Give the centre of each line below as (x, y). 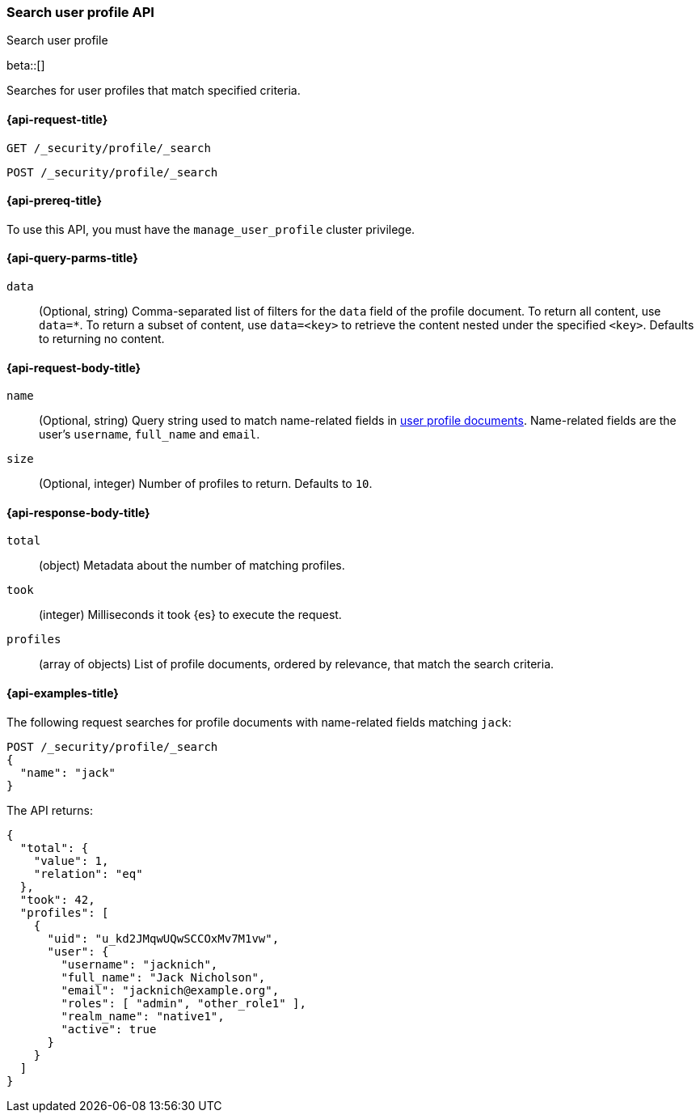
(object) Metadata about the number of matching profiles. (192, 566)
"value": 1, (71, 860)
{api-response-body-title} (78, 512)
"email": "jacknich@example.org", (170, 990)
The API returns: (50, 810)
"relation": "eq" (88, 873)
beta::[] (26, 66)
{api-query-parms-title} (72, 258)
